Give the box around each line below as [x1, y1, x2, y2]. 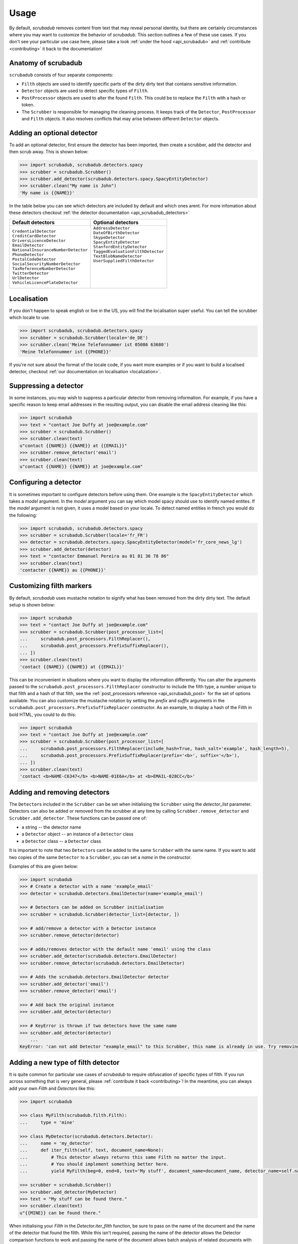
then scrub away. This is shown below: [9, 149, 89, 155]
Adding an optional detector [9, 128, 98, 137]
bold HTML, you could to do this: [9, 712, 76, 718]
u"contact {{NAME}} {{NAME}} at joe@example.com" [19, 464, 143, 470]
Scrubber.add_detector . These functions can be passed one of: [9, 815, 147, 821]
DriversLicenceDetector [12, 238, 66, 243]
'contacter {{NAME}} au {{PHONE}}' [19, 567, 106, 573]
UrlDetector [12, 275, 39, 281]
